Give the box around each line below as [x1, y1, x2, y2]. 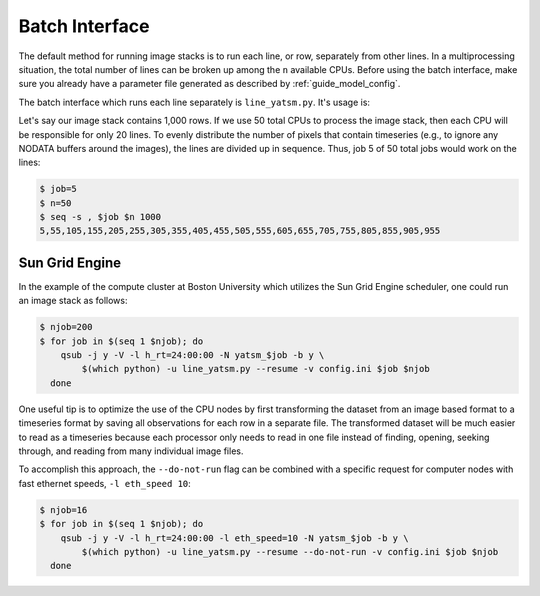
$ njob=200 [39, 321, 93, 333]
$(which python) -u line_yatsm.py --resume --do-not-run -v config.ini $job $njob [81, 546, 499, 557]
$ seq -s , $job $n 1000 [39, 211, 162, 223]
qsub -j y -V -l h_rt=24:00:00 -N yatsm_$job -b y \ [60, 350, 325, 361]
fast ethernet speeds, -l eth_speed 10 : [18, 477, 192, 489]
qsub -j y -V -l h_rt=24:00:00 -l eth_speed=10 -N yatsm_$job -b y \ [60, 532, 409, 544]
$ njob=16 [39, 504, 88, 515]
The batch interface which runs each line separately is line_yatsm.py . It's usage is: [18, 96, 370, 108]
